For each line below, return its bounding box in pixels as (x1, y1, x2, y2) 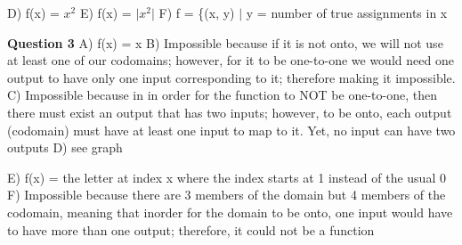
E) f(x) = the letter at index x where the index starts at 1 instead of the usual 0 (7, 167, 446, 186)
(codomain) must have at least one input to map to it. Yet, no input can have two (7, 120, 456, 139)
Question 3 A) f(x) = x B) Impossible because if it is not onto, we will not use (7, 33, 443, 52)
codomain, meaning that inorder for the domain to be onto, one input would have (7, 202, 453, 221)
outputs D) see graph (7, 138, 123, 157)
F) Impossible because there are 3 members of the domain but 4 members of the (7, 185, 446, 204)
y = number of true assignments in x (246, 4, 448, 21)
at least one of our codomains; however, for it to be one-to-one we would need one (7, 51, 454, 69)
